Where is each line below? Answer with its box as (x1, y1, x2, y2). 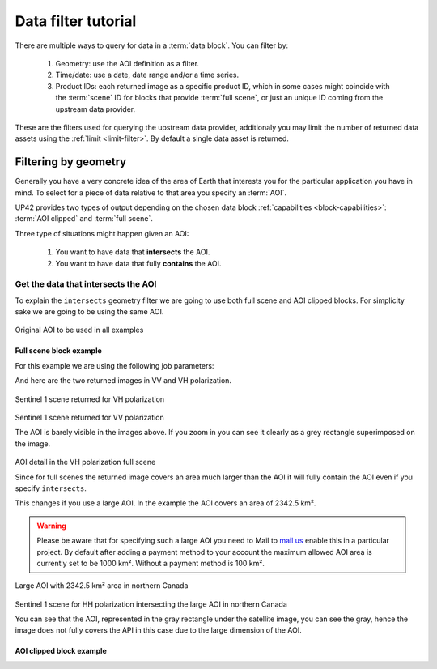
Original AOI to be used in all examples (15, 325, 144, 335)
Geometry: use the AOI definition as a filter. (55, 58, 200, 68)
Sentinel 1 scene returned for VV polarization (15, 413, 165, 423)
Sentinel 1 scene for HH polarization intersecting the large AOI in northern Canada (15, 599, 287, 609)
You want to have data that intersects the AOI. (55, 247, 210, 257)
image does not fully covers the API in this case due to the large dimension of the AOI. (15, 625, 303, 635)
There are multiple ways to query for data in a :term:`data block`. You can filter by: (15, 40, 289, 50)
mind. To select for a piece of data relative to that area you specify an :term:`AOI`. (15, 187, 287, 198)
